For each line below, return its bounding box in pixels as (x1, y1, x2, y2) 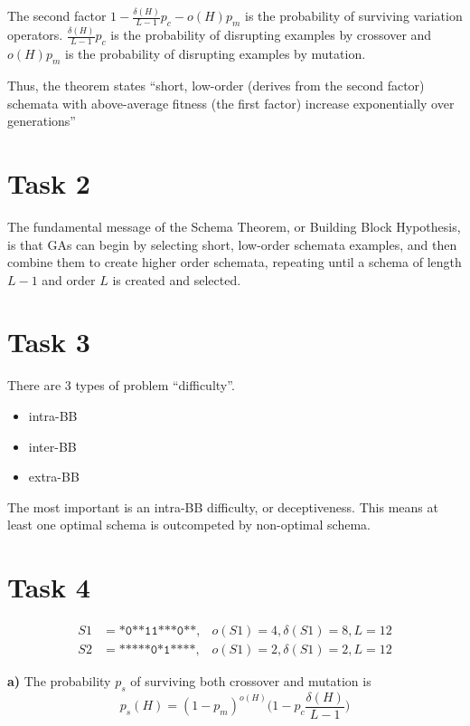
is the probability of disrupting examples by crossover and (110, 25, 432, 44)
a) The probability (7, 672, 111, 691)
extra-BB (28, 467, 80, 486)
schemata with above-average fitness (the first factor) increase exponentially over (7, 93, 455, 112)
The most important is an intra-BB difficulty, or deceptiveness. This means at (7, 497, 438, 516)
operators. (7, 25, 63, 44)
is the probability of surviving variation (245, 6, 463, 25)
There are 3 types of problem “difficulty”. (7, 376, 235, 395)
